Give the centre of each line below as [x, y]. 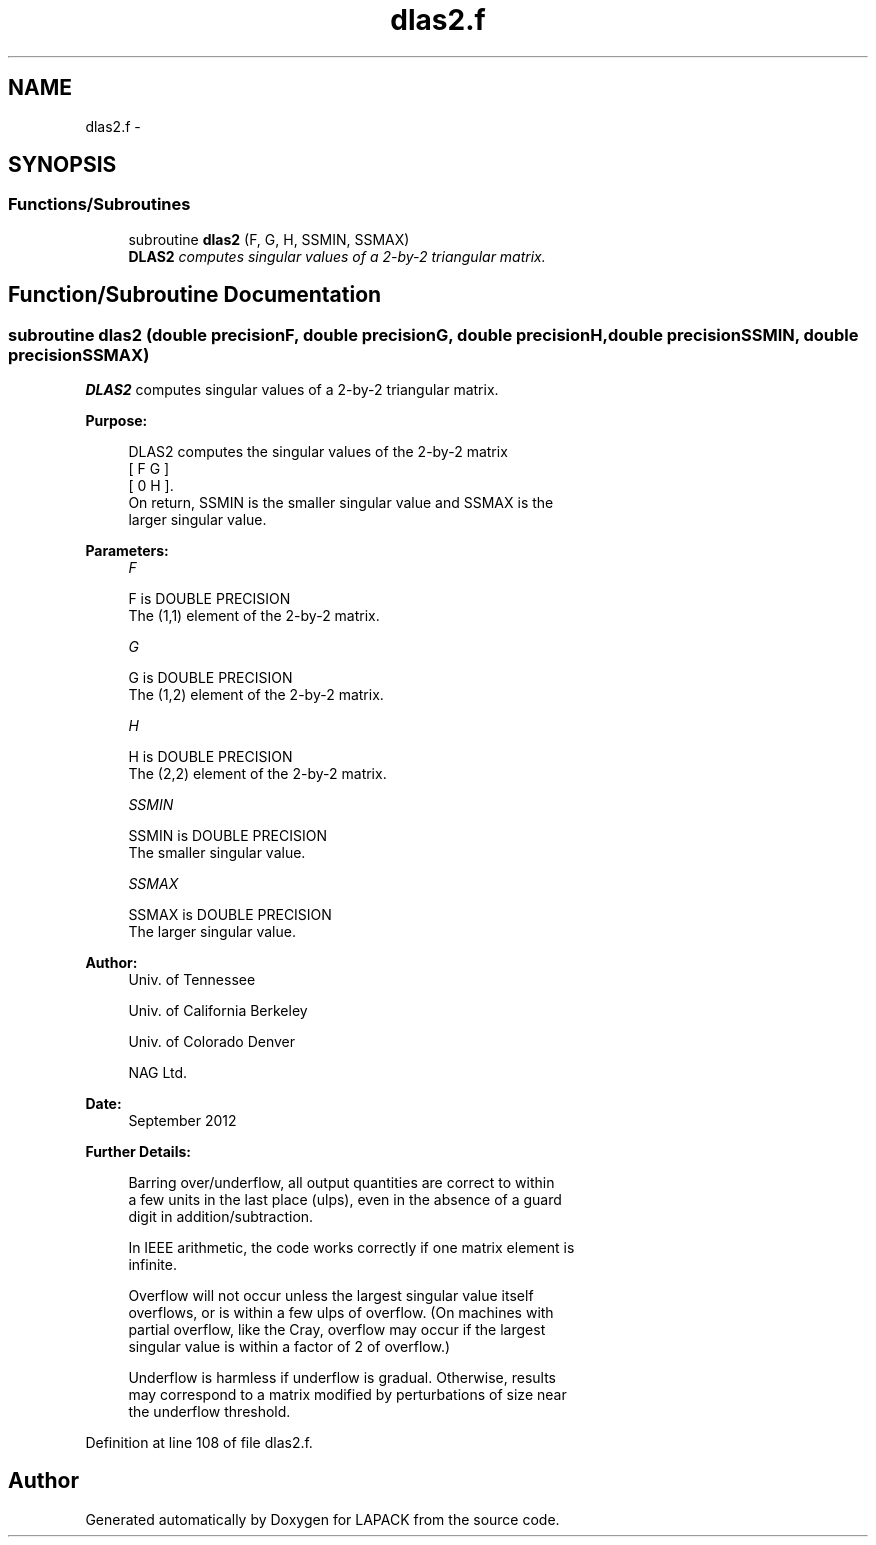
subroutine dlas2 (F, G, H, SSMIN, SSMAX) [269, 239]
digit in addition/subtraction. [221, 1217]
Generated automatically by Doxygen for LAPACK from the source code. [322, 1519]
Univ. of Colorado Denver [212, 1042]
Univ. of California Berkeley [218, 1011]
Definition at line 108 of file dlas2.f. [199, 1443]
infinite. [152, 1265]
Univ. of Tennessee [192, 980]
